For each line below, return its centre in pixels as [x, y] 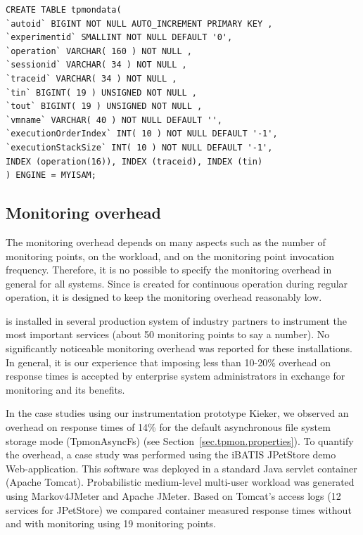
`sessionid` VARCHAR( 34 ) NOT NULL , [96, 65]
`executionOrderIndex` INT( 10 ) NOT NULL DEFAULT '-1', [142, 134]
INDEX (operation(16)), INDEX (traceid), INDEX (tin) [134, 161]
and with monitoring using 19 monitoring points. [111, 523]
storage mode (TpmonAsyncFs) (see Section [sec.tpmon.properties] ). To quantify [180, 440]
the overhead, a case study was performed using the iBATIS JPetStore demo [171, 455]
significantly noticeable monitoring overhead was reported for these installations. [179, 348]
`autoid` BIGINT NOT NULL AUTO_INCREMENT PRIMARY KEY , [139, 24]
